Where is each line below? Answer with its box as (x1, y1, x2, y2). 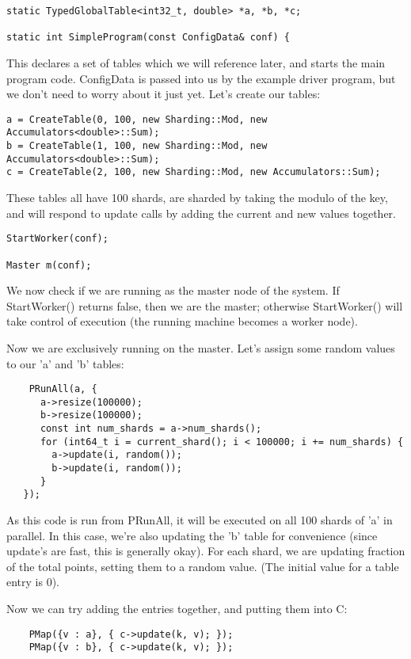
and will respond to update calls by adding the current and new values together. (6, 204, 396, 221)
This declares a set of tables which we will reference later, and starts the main (6, 54, 386, 70)
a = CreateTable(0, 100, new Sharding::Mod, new (6, 113, 268, 125)
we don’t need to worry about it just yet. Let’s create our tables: (6, 86, 321, 102)
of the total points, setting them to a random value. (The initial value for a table (6, 558, 399, 574)
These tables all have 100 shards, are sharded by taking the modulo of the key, (6, 189, 388, 206)
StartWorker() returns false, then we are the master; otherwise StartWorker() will (6, 297, 403, 314)
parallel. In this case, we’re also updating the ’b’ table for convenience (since (6, 527, 378, 543)
